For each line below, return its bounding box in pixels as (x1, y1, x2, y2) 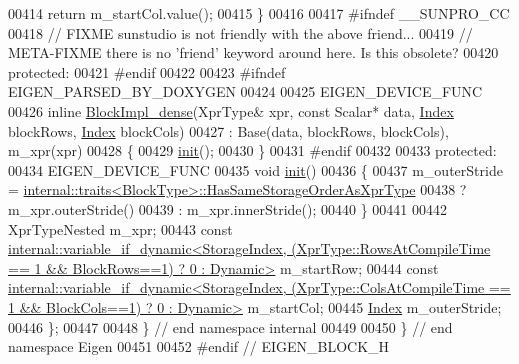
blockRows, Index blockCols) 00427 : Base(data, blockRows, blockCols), (8, 120, 449, 141)
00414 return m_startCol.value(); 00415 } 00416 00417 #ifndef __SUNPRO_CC (8, 3, 510, 23)
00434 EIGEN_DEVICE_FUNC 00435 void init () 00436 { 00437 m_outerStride (8, 159, 503, 180)
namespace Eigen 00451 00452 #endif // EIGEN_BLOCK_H (8, 336, 390, 357)
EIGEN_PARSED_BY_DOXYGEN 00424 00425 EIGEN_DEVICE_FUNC (8, 81, 483, 102)
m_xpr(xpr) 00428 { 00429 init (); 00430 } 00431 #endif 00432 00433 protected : (8, 140, 497, 161)
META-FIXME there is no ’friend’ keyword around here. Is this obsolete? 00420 (8, 42, 499, 63)
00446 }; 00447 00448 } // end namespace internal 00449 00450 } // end (8, 316, 453, 337)
